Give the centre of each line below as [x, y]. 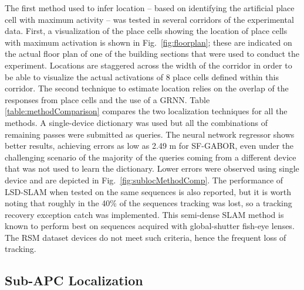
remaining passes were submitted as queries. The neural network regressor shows [150, 134]
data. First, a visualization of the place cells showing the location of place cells [146, 31]
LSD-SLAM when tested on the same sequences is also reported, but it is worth [148, 191]
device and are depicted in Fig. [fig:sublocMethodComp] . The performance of [144, 180]
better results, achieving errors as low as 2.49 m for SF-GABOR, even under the [149, 146]
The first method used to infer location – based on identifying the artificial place [150, 8]
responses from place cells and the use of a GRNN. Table [107, 99]
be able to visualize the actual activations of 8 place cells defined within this [142, 76]
